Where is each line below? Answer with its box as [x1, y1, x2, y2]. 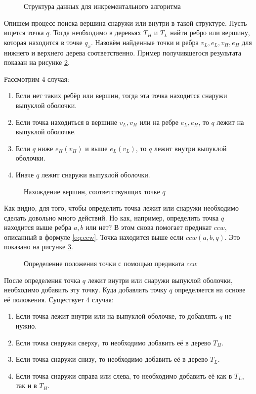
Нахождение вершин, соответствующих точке [24, 186, 160, 196]
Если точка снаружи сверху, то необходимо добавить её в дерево [15, 337, 211, 347]
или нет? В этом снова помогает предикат [85, 222, 212, 232]
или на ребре [139, 116, 179, 127]
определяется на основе [174, 284, 246, 295]
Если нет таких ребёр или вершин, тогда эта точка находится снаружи [15, 90, 227, 101]
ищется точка [4, 27, 44, 38]
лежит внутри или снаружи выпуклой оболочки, [87, 275, 233, 285]
